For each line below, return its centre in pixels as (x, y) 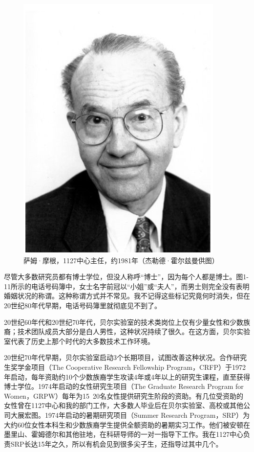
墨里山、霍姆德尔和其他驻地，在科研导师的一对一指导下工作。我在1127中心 (124, 434)
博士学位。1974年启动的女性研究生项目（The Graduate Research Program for (124, 386)
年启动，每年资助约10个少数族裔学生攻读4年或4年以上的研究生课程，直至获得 (127, 376)
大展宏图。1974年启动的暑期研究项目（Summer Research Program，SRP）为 (130, 415)
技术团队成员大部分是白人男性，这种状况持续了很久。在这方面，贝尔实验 (134, 331)
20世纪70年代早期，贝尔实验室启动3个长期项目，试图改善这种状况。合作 (118, 357)
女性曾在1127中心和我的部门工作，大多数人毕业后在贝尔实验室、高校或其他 (124, 405)
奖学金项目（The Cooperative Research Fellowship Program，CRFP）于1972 (128, 367)
